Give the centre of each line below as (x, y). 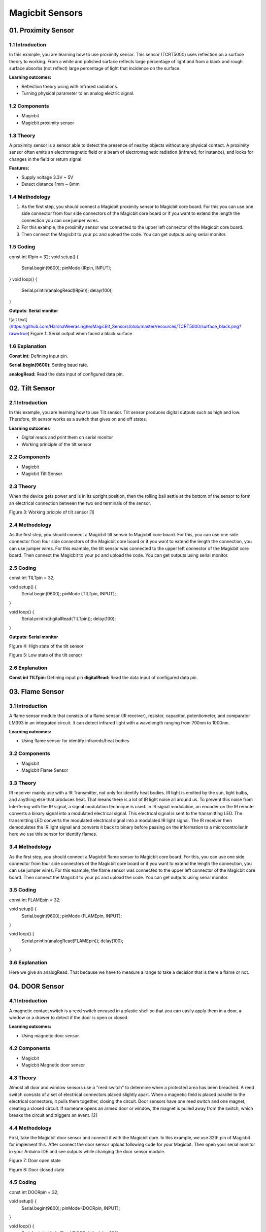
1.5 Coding (22, 247)
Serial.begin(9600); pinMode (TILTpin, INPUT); (69, 594)
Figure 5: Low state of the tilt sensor (46, 655)
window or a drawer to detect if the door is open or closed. (69, 1017)
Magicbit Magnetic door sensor (53, 1065)
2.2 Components (30, 457)
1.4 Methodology (30, 197)
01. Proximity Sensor (41, 30)
